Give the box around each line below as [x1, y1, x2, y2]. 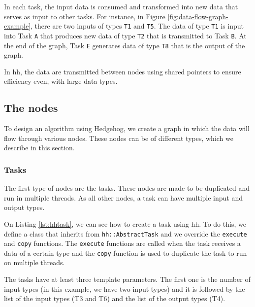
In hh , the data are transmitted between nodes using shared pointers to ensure [4, 66, 241, 76]
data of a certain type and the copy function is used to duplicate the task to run [4, 247, 247, 258]
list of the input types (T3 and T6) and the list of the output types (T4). [4, 293, 225, 304]
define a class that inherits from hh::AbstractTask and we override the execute [4, 228, 247, 239]
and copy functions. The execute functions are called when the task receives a [4, 238, 241, 248]
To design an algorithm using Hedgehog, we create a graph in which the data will [4, 123, 250, 134]
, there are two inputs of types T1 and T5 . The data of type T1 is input [31, 21, 244, 31]
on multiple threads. [4, 257, 65, 268]
